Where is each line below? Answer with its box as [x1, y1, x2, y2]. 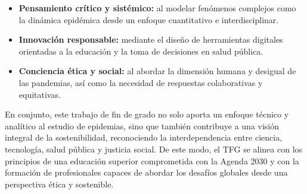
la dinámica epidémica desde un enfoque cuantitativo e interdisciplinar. [18, 13, 279, 26]
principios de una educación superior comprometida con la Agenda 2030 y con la [5, 154, 299, 167]
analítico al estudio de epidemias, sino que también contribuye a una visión [5, 119, 280, 132]
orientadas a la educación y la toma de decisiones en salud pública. [18, 44, 263, 57]
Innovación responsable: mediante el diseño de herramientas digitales [18, 33, 283, 46]
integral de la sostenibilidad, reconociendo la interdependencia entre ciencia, [5, 131, 283, 144]
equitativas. [18, 88, 61, 100]
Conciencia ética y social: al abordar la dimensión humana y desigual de [18, 65, 296, 77]
